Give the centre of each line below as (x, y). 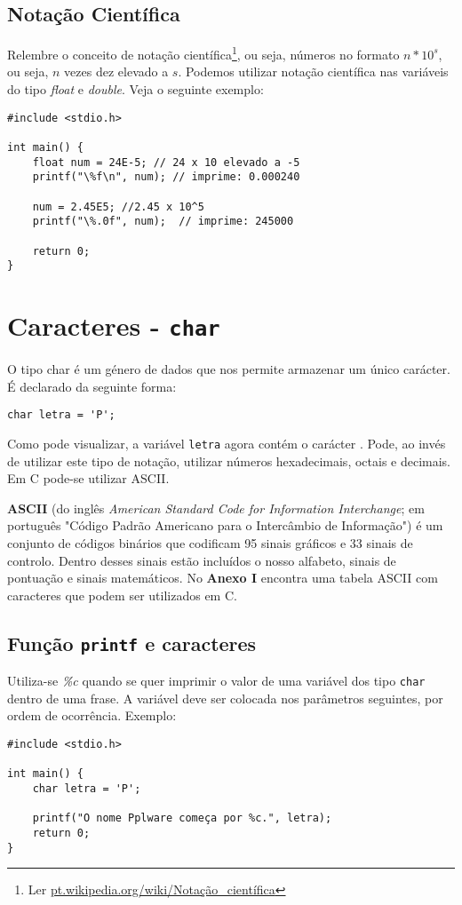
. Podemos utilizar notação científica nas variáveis (313, 71)
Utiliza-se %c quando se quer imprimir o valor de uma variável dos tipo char (216, 681)
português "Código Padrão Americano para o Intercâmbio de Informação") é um (225, 525)
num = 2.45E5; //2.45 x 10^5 (118, 206)
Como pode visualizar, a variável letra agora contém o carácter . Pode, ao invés (227, 443)
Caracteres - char (114, 325)
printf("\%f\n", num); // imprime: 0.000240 (166, 177)
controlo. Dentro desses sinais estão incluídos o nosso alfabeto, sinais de (202, 560)
